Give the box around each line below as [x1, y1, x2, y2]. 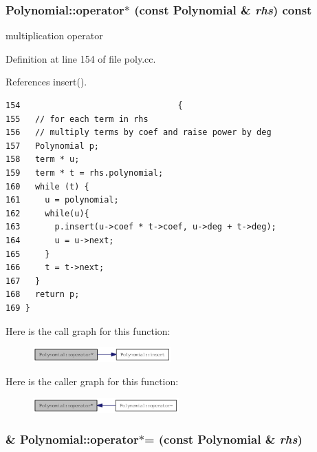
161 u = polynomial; [6, 195, 119, 205]
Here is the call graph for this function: [6, 323, 171, 338]
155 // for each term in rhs [6, 114, 149, 124]
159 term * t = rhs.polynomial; [6, 167, 164, 178]
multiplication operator [6, 28, 103, 43]
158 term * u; [6, 154, 80, 165]
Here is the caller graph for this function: [6, 374, 179, 389]
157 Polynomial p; [6, 141, 100, 151]
